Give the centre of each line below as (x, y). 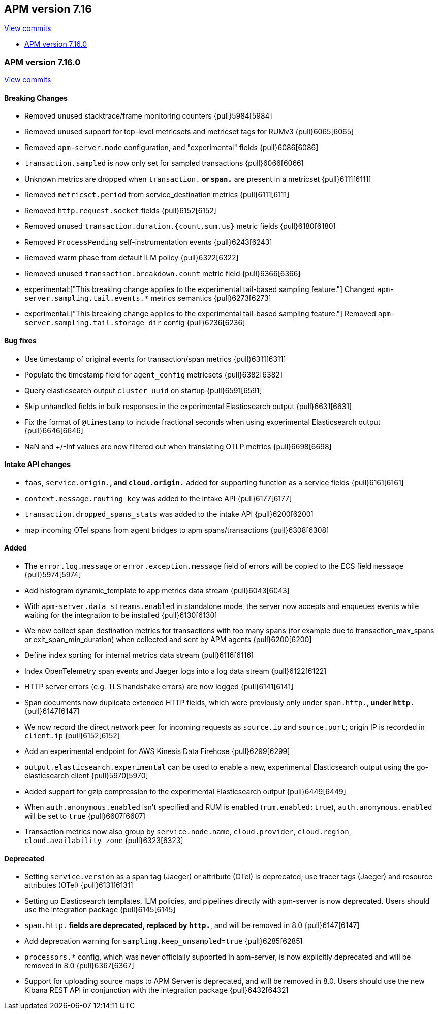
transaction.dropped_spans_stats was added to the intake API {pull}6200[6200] (169, 514)
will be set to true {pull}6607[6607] (85, 816)
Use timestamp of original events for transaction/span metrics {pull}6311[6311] (155, 359)
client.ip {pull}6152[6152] (72, 736)
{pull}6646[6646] (54, 430)
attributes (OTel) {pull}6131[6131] (79, 885)
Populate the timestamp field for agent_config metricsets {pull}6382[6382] (154, 374)
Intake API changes (38, 465)
